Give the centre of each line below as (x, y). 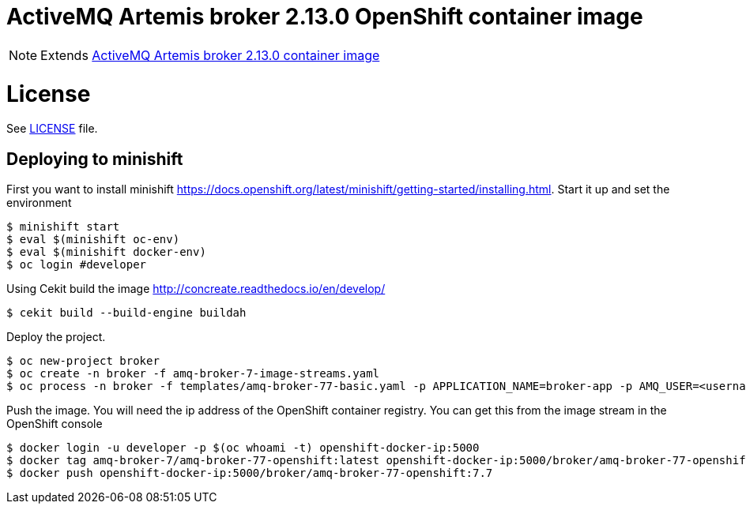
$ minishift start (63, 227)
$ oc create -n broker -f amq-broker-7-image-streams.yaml (193, 374)
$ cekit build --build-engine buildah (126, 313)
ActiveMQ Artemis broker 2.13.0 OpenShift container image (325, 17)
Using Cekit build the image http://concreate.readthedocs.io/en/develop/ (196, 289)
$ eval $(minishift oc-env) (93, 240)
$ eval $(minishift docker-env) (106, 252)
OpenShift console (55, 424)
